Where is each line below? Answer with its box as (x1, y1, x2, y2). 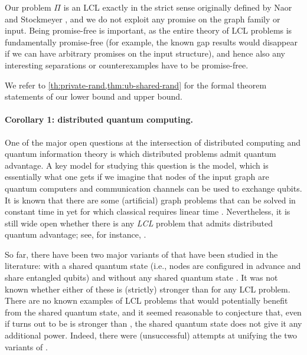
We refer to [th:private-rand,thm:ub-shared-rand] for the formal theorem (5, 78, 267, 91)
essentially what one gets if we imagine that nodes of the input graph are (5, 170, 269, 183)
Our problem (5, 1, 51, 13)
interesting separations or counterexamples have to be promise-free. (5, 58, 249, 71)
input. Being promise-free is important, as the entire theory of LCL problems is (5, 24, 292, 37)
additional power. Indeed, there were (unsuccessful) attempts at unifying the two (5, 329, 298, 341)
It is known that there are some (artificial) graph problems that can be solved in (5, 193, 296, 206)
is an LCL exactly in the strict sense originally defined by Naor (63, 1, 292, 13)
